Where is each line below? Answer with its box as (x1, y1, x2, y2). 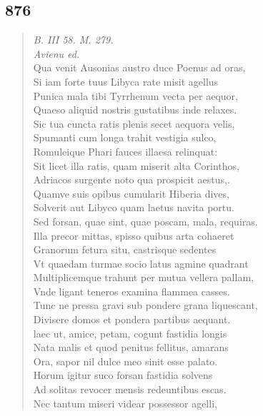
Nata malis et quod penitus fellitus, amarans (33, 340, 229, 355)
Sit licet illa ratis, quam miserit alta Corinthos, (33, 158, 239, 173)
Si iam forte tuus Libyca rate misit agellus (33, 73, 219, 88)
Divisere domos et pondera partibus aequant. (33, 312, 231, 327)
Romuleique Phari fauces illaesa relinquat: (33, 143, 218, 158)
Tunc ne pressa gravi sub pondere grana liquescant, (33, 298, 258, 313)
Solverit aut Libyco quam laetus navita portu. (33, 200, 234, 215)
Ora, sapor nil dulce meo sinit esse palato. (33, 353, 218, 368)
